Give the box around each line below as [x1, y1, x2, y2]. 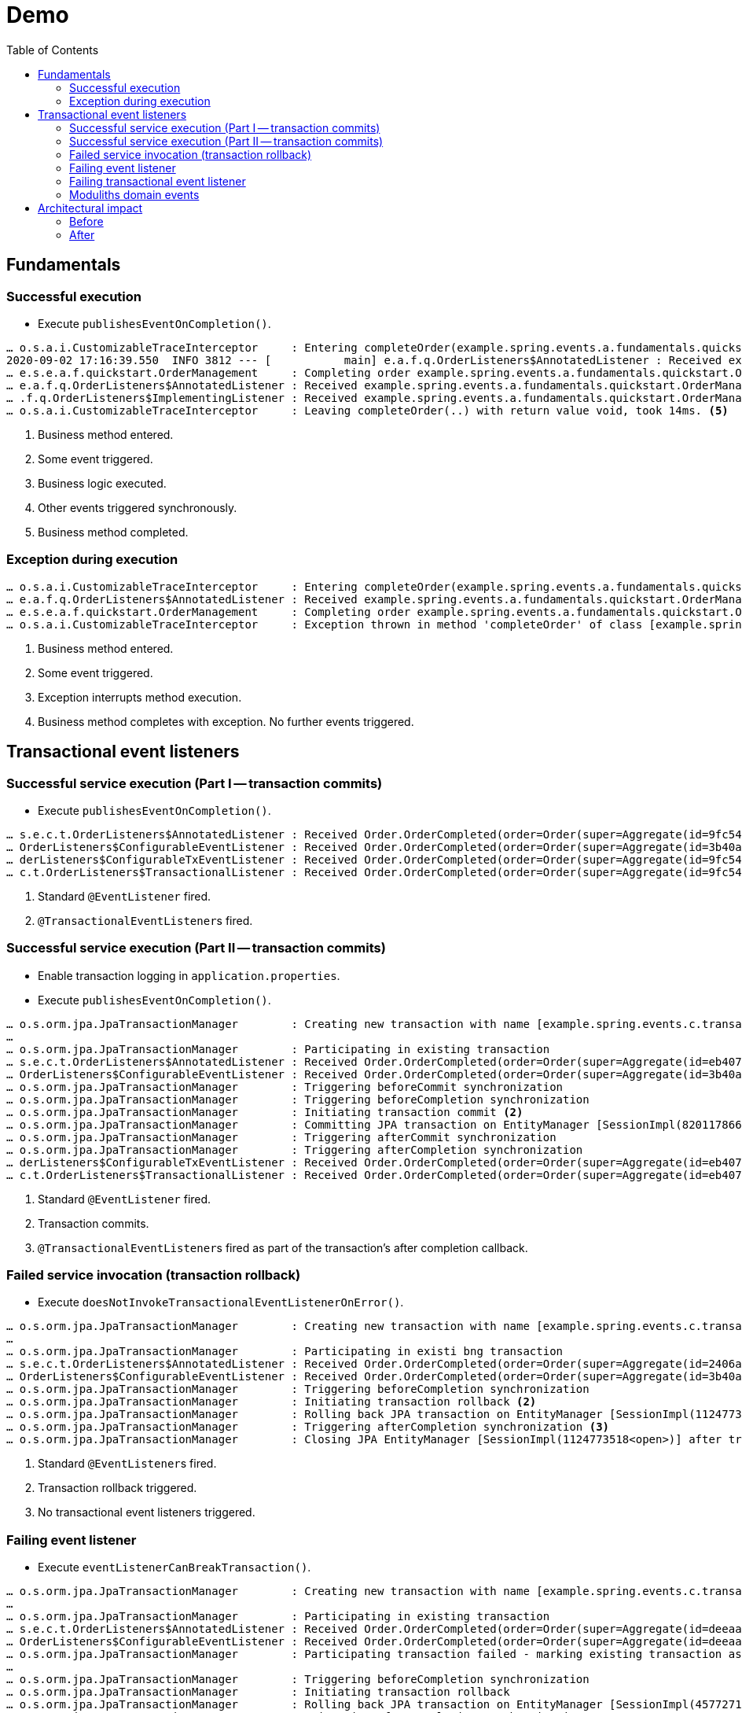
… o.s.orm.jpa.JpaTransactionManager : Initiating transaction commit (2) [6, 1105, 523, 1118]
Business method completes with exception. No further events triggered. [38, 714, 414, 728]
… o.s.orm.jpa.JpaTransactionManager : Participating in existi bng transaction [6, 1345, 564, 1358]
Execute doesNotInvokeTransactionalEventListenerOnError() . [38, 1295, 404, 1310]
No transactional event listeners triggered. [38, 1505, 255, 1520]
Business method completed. [38, 525, 189, 539]
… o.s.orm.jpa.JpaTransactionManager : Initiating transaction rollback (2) [6, 1395, 537, 1409]
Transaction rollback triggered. [38, 1481, 197, 1495]
